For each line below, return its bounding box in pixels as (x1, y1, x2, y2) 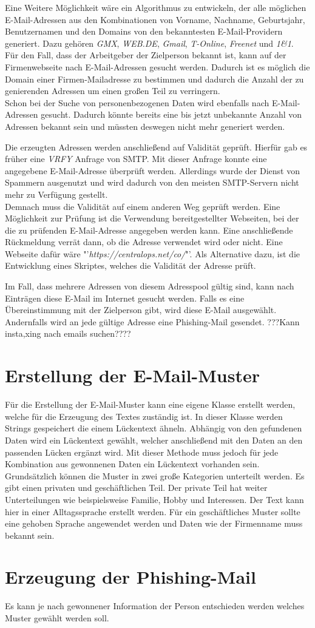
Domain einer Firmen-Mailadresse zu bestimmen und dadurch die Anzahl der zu (5, 72, 304, 85)
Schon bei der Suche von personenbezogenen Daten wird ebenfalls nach (5, 96, 269, 109)
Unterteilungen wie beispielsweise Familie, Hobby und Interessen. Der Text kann (5, 493, 304, 505)
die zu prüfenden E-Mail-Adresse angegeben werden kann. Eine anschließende (5, 223, 293, 236)
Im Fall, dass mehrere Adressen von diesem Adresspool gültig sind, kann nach (5, 280, 294, 292)
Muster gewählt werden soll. (5, 612, 109, 624)
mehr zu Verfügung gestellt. (5, 187, 108, 200)
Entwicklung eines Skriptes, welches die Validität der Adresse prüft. (5, 259, 256, 272)
